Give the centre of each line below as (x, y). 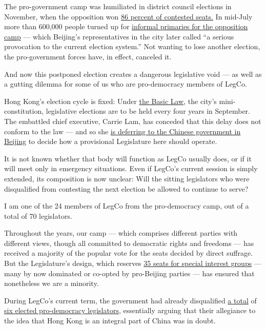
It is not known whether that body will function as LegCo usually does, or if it (128, 158)
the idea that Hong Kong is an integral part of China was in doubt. (110, 321)
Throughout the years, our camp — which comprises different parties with (121, 233)
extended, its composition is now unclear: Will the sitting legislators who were (127, 178)
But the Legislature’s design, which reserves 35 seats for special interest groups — (133, 263)
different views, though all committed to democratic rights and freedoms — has (129, 243)
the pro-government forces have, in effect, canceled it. (88, 56)
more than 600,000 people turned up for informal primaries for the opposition (126, 26)
